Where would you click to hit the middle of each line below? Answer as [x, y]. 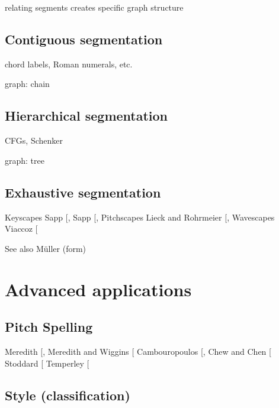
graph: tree [25, 160]
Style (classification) [68, 395]
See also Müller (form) [46, 248]
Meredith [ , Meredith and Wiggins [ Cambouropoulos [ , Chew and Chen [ [138, 351]
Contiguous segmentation [84, 39]
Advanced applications [98, 289]
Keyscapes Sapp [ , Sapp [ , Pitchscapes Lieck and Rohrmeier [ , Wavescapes [140, 217]
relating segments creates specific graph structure [94, 7]
